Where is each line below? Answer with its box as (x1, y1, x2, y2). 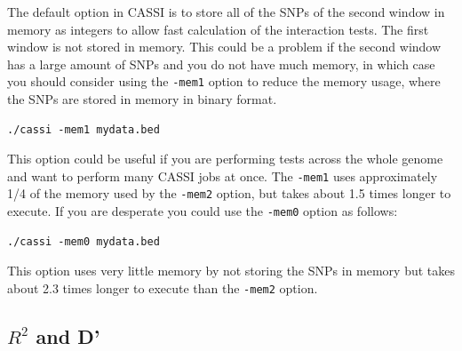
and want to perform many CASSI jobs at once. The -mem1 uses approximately (7, 166, 438, 185)
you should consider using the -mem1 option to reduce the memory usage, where (7, 72, 441, 91)
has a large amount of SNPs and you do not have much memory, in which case (7, 54, 435, 73)
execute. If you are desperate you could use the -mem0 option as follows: (7, 202, 398, 220)
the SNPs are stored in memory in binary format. (7, 90, 277, 108)
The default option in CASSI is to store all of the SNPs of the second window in (7, 3, 445, 20)
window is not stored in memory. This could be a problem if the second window (7, 37, 442, 56)
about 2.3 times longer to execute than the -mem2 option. (7, 278, 318, 297)
